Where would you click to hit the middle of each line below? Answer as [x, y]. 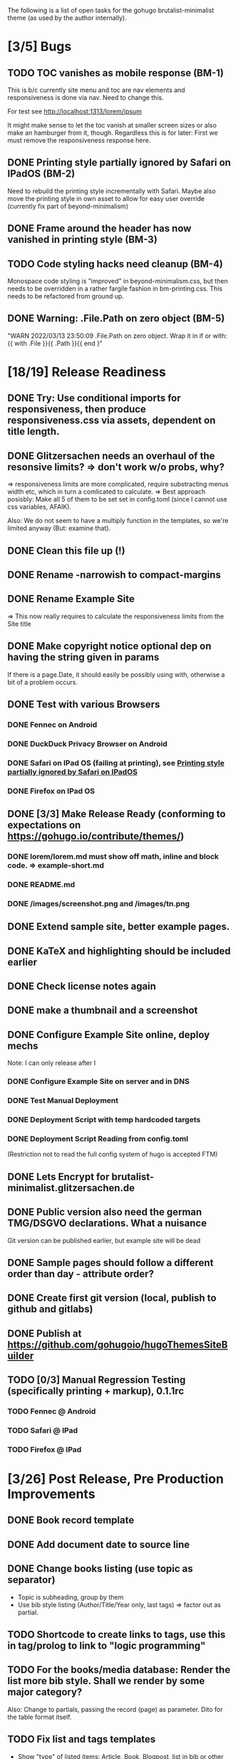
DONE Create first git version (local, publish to [112, 1298]
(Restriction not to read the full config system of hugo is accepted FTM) [113, 1154]
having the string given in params [83, 657]
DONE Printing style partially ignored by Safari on [119, 163]
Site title [20, 623]
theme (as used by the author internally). [67, 18]
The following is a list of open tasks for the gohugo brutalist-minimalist [111, 10]
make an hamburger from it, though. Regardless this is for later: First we [113, 133]
